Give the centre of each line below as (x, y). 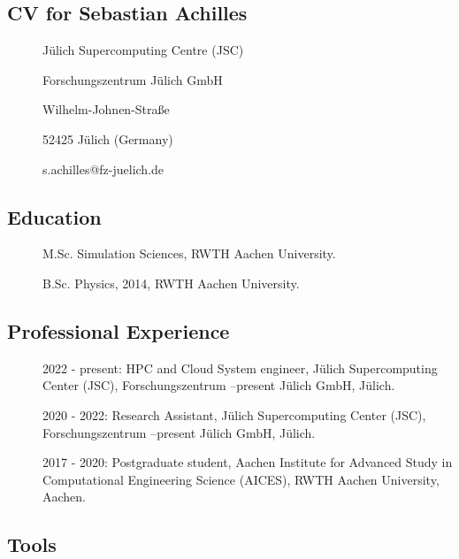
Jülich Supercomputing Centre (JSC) (143, 50)
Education (54, 216)
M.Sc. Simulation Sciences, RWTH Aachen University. (189, 253)
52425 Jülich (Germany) (108, 138)
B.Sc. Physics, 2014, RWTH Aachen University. (171, 283)
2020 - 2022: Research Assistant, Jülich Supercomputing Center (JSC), (234, 414)
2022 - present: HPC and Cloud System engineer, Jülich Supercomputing (240, 368)
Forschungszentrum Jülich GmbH (133, 79)
